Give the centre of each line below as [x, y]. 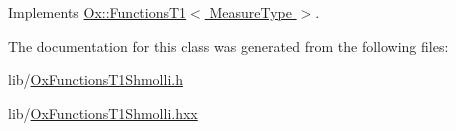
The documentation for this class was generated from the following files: [228, 45]
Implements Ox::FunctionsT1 [97, 12]
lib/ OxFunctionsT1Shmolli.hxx [103, 112]
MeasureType [250, 12]
